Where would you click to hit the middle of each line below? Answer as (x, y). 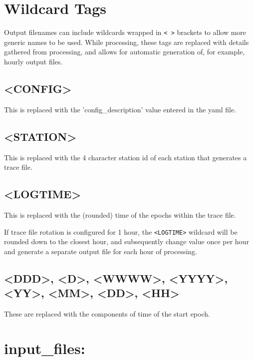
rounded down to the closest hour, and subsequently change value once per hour (126, 241)
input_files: (45, 348)
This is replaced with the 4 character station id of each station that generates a (126, 157)
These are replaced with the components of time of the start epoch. (107, 313)
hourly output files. (33, 61)
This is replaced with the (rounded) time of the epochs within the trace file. (120, 214)
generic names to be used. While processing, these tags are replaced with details (126, 42)
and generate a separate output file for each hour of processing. (101, 251)
